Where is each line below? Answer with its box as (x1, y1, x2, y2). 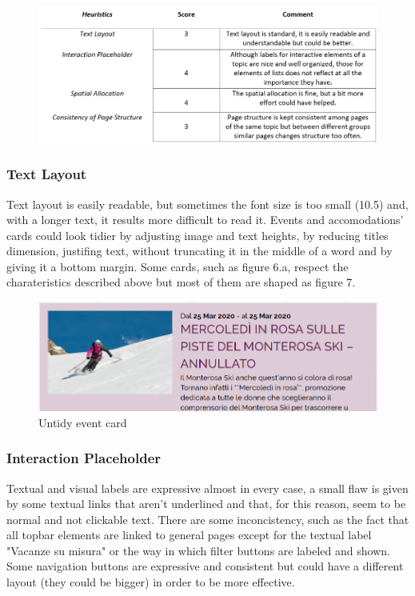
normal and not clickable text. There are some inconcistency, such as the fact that (6, 510, 409, 527)
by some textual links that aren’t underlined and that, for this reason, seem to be (6, 495, 406, 512)
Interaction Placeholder (6, 448, 162, 468)
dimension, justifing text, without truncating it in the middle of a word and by (6, 242, 393, 259)
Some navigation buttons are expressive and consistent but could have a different (6, 558, 404, 574)
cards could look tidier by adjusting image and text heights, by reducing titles (6, 226, 389, 243)
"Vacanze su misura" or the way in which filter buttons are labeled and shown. (6, 542, 390, 558)
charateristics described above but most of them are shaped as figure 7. (6, 274, 356, 290)
